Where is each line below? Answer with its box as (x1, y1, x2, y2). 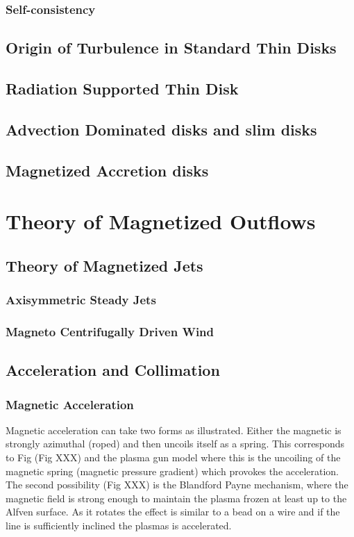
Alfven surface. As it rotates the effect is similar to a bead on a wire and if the (6, 504, 340, 519)
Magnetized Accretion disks (6, 159, 209, 181)
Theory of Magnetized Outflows (6, 207, 316, 236)
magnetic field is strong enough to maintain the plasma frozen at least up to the (6, 490, 347, 505)
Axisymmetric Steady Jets (6, 291, 156, 308)
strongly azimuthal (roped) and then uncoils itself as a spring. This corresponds (6, 436, 345, 451)
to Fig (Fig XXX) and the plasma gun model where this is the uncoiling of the (6, 450, 341, 464)
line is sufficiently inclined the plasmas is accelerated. (6, 518, 232, 532)
